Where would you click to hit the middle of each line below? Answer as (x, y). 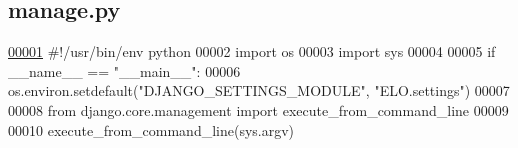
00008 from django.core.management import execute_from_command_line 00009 (258, 109)
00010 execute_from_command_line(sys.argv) (151, 129)
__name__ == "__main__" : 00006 (124, 70)
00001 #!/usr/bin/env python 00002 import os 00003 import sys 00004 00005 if (252, 51)
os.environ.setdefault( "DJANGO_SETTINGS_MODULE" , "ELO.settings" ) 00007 (259, 90)
